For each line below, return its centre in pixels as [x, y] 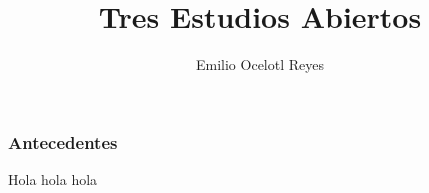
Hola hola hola [53, 179]
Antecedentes [63, 141]
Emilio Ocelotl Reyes [259, 64]
